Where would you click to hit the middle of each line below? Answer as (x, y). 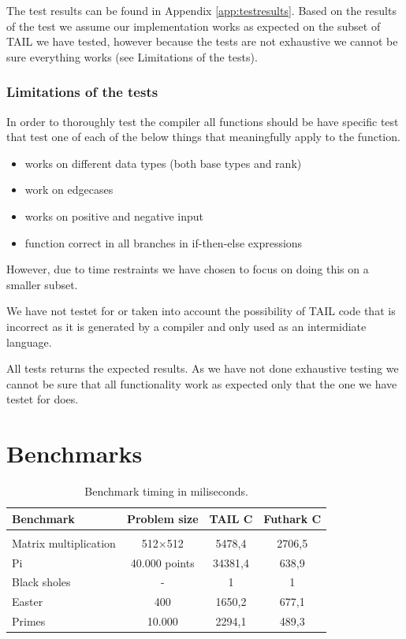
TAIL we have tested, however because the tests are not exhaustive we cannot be (202, 41)
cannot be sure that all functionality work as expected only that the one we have (202, 383)
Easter (28, 602)
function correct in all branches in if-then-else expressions (164, 242)
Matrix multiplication (64, 542)
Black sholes (41, 582)
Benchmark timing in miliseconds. (166, 491)
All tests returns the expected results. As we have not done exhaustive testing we (203, 368)
